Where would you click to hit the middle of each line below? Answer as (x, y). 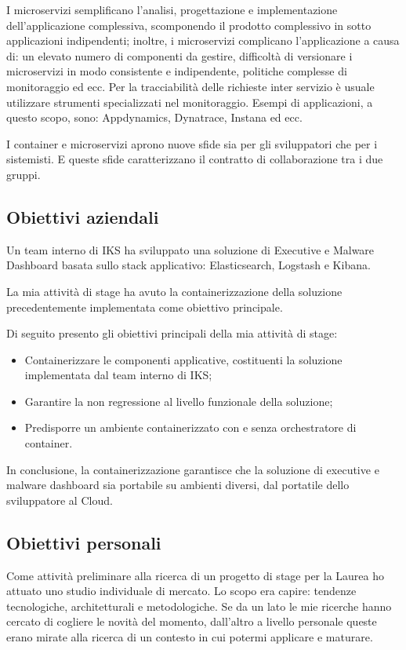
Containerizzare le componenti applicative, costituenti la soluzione (183, 359)
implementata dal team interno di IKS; (118, 375)
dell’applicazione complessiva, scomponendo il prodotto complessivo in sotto (189, 25)
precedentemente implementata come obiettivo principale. (145, 307)
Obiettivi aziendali (83, 216)
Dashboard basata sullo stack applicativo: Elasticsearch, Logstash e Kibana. (188, 265)
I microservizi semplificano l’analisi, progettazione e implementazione (172, 9)
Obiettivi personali (84, 542)
